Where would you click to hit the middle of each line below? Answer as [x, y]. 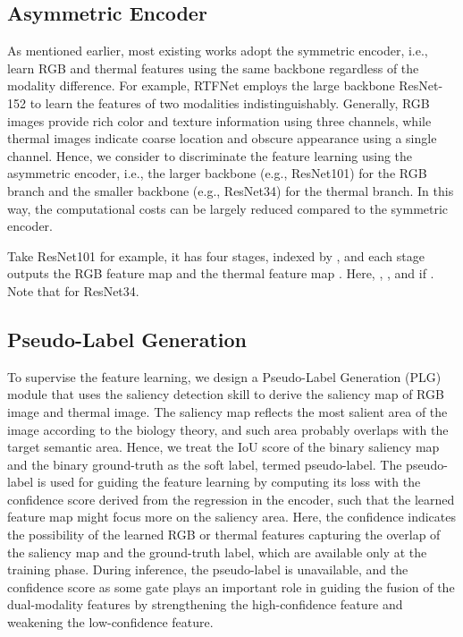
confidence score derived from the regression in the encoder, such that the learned [231, 499]
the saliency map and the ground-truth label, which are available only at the [217, 552]
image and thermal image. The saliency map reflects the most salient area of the [227, 411]
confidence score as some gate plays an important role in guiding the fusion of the [231, 586]
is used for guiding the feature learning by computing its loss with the [229, 482]
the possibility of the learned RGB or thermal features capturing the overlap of [224, 535]
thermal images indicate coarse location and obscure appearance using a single [222, 138]
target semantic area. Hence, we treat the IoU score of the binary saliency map [223, 447]
